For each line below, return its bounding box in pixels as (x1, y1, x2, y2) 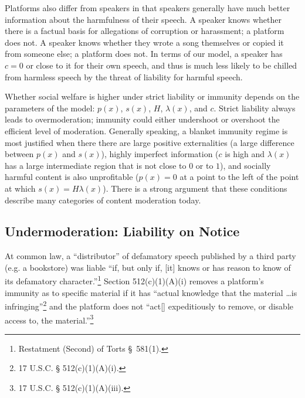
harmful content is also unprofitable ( (5, 171, 139, 183)
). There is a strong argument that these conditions (103, 182, 287, 194)
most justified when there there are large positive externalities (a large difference (5, 136, 294, 148)
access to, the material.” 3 (5, 312, 94, 326)
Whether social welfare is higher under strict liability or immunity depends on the (5, 90, 300, 103)
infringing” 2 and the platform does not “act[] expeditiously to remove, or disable (5, 298, 294, 312)
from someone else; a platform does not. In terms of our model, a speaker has (5, 47, 283, 60)
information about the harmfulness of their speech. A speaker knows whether (5, 13, 282, 25)
